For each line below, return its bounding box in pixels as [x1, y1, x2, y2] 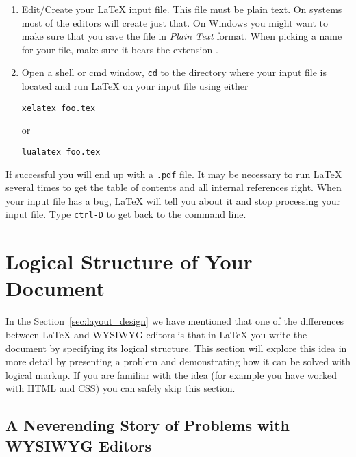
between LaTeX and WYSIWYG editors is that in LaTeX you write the [5, 327, 307, 341]
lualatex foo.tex [21, 147, 101, 157]
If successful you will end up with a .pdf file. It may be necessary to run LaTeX [5, 166, 342, 181]
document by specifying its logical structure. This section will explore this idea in [5, 341, 347, 355]
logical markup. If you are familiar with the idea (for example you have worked [5, 367, 337, 382]
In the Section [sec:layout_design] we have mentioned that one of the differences [5, 314, 344, 328]
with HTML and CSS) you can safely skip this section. [5, 381, 236, 395]
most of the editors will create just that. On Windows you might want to [21, 15, 328, 29]
